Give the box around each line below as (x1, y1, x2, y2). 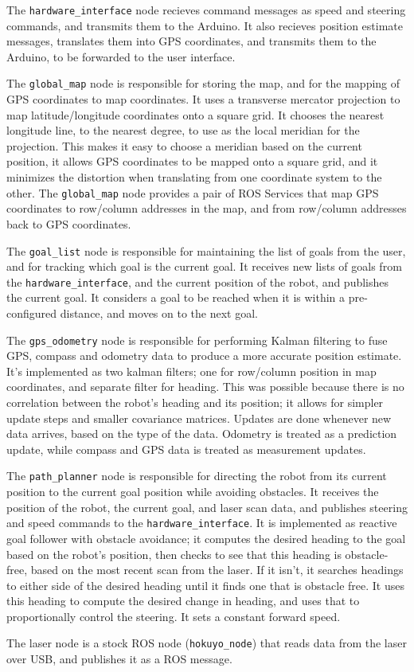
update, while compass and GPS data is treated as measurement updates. (6, 440, 366, 457)
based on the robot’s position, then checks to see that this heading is (6, 545, 342, 562)
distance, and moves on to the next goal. (60, 305, 258, 321)
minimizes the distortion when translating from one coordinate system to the (6, 169, 382, 186)
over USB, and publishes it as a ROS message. (6, 651, 232, 667)
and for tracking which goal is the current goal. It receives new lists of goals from (6, 258, 402, 275)
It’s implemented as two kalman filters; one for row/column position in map (6, 362, 377, 379)
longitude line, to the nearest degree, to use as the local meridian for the (6, 122, 360, 139)
